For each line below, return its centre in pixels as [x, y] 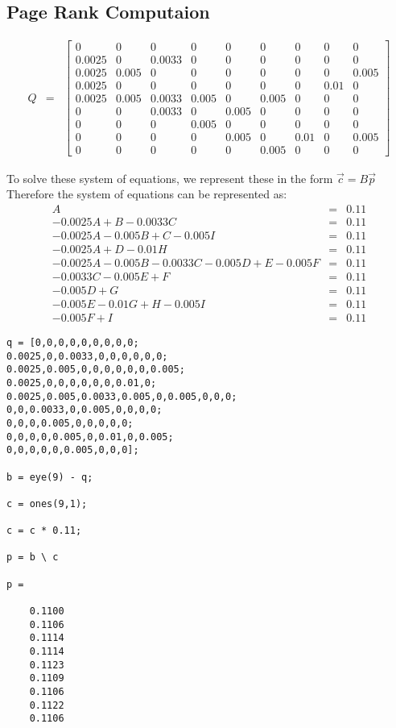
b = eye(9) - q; [50, 477]
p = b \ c [33, 557]
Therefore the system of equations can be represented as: [147, 194]
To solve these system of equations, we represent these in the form [170, 178]
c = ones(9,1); [47, 503]
